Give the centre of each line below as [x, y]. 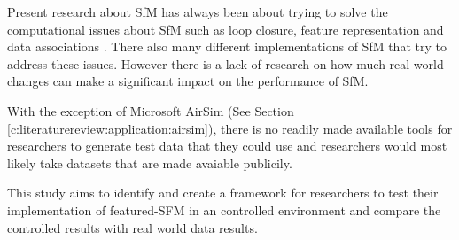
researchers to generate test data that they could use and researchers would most [227, 146]
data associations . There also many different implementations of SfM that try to [227, 46]
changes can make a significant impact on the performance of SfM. [188, 81]
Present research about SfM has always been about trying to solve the [198, 12]
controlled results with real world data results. [132, 227]
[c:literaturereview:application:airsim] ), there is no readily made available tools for [230, 128]
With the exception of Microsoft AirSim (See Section [151, 110]
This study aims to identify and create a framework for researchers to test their [223, 193]
